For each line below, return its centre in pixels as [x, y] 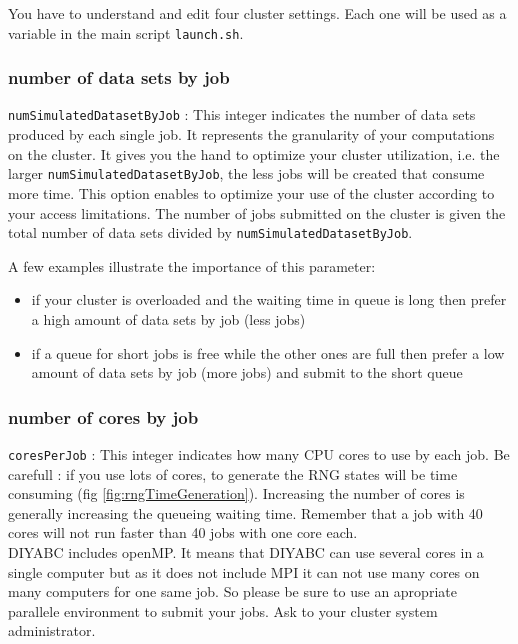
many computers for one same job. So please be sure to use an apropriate [232, 591]
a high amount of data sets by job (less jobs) [168, 319]
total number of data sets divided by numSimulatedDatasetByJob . [210, 232]
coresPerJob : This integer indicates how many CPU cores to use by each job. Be [259, 454]
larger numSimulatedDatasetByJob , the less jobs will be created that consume [246, 173]
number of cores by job [103, 416]
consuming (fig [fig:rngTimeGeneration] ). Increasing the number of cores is [236, 493]
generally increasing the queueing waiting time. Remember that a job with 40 [245, 512]
